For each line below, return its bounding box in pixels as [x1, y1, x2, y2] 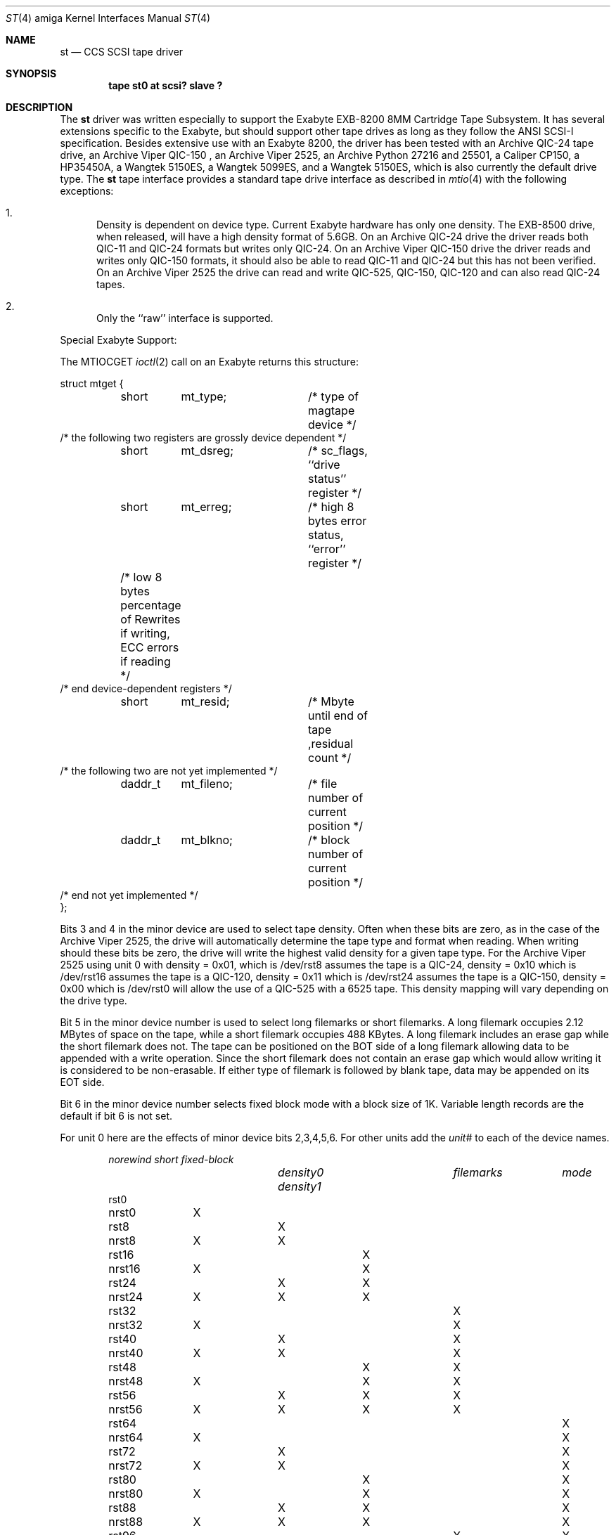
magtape [307, 403, 355, 417]
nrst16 [108, 1262, 141, 1276]
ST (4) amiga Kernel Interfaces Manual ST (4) [6, 12, 211, 24]
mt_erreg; [181, 500, 232, 514]
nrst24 [108, 1290, 143, 1304]
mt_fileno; [181, 777, 233, 791]
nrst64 [108, 1430, 143, 1444]
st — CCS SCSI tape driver [60, 46, 184, 58]
